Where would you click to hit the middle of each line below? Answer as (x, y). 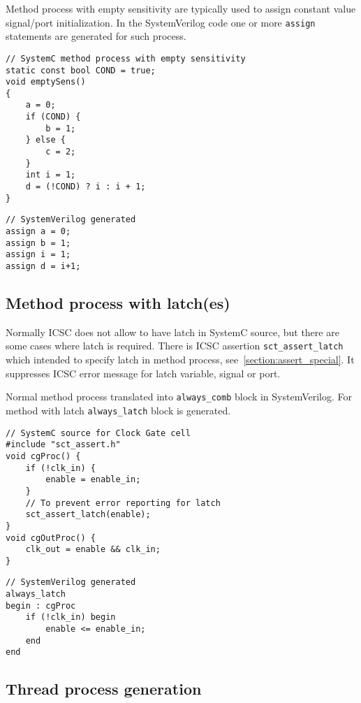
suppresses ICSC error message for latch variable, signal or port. (143, 373)
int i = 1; (51, 175)
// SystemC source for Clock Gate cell (98, 433)
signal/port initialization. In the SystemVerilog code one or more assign (161, 22)
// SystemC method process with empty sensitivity (126, 58)
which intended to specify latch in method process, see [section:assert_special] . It (180, 360)
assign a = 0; (38, 232)
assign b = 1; (38, 243)
